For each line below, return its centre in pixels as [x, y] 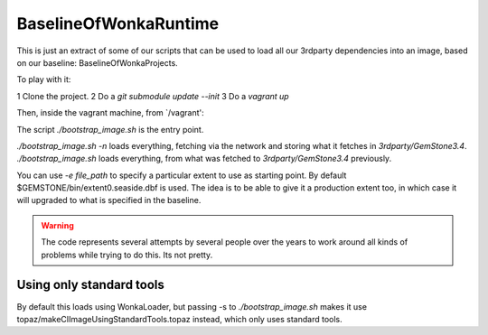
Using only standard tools [90, 285]
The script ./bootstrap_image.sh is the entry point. [110, 129]
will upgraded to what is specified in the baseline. [109, 200]
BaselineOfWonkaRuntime [118, 23]
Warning [57, 225]
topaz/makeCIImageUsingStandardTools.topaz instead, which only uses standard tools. [179, 319]
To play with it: [44, 79]
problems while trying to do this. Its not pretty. [127, 255]
